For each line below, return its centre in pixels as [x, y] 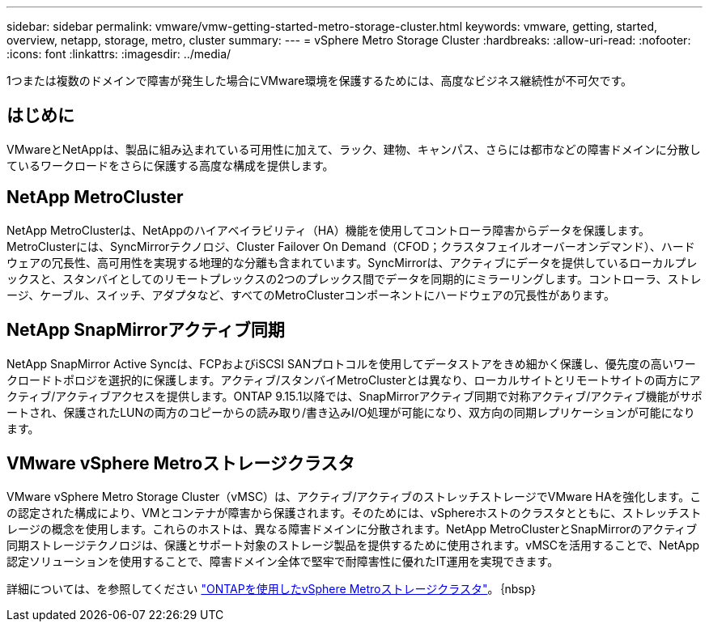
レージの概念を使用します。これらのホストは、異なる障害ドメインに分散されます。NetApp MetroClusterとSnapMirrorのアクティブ [352, 529]
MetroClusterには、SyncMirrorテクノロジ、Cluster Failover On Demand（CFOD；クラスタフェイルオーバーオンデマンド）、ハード [351, 246]
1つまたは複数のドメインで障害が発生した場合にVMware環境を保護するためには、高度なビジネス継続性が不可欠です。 [320, 81]
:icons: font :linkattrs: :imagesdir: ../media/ [119, 54]
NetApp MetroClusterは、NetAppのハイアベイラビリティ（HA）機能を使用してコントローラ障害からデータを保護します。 [328, 230]
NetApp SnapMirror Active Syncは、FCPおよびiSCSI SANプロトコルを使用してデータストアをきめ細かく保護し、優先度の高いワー [351, 363]
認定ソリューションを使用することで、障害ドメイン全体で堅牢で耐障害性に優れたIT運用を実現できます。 [283, 562]
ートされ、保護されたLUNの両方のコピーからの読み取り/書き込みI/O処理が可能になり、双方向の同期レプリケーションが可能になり [351, 412]
